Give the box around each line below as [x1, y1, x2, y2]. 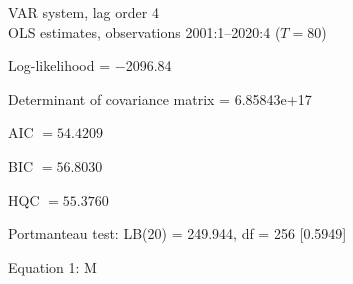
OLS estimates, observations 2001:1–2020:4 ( [8, 21, 281, 42]
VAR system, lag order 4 [8, 2, 159, 22]
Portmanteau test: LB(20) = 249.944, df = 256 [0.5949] [8, 223, 347, 244]
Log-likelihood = [8, 55, 111, 76]
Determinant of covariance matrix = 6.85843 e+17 [8, 88, 312, 109]
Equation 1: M [8, 256, 97, 277]
